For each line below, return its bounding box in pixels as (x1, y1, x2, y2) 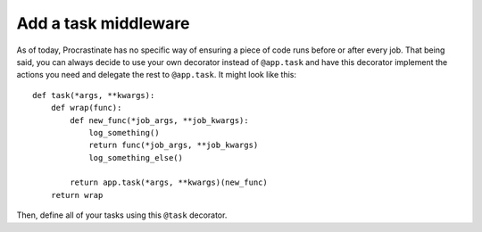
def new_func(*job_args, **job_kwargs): (70, 115, 249, 125)
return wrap (50, 190, 104, 200)
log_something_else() (88, 153, 183, 162)
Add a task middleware (16, 13, 190, 33)
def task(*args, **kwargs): (32, 90, 155, 100)
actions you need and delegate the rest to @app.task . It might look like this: (16, 70, 296, 80)
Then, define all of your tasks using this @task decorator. (16, 210, 228, 220)
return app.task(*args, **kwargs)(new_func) (70, 178, 268, 187)
